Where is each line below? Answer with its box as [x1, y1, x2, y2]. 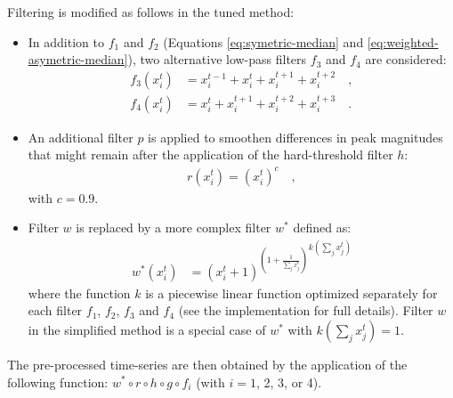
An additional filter [28, 127, 133, 146]
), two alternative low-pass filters [127, 50, 307, 69]
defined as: [293, 218, 352, 237]
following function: [7, 372, 109, 391]
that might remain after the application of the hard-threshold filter [28, 145, 393, 164]
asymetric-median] [28, 50, 128, 69]
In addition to [28, 32, 104, 51]
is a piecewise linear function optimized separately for [145, 283, 438, 302]
